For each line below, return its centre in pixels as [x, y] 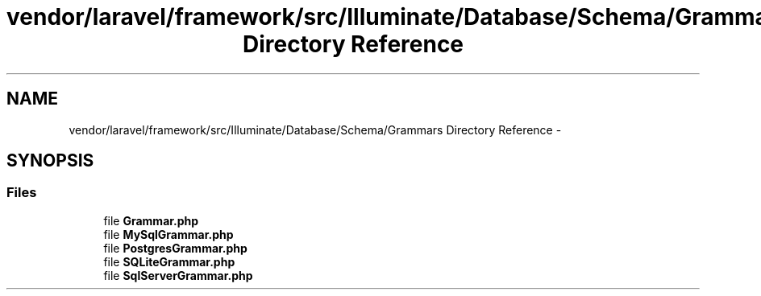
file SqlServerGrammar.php [178, 275]
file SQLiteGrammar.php [169, 261]
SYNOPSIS [50, 161]
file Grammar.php [151, 220]
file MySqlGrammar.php [168, 234]
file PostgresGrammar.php [175, 248]
